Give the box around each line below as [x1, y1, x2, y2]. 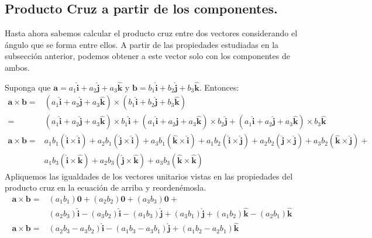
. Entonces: [199, 81, 239, 93]
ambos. [5, 61, 30, 73]
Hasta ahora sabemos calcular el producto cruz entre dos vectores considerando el [5, 27, 298, 39]
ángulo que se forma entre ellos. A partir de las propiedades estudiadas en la [5, 38, 279, 50]
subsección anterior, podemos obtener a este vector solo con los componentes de [5, 50, 290, 62]
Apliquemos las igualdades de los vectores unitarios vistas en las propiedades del [5, 170, 293, 182]
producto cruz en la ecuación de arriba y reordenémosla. [5, 181, 206, 194]
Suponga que [5, 81, 51, 93]
